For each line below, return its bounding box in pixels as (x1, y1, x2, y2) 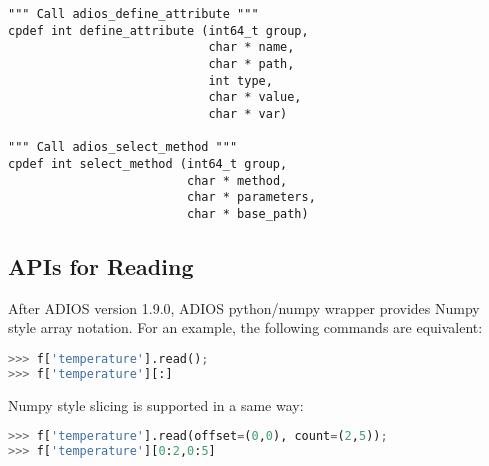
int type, (208, 73, 273, 88)
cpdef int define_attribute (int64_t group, (8, 23, 309, 38)
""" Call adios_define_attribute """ (8, 7, 259, 21)
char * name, (208, 40, 295, 55)
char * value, (208, 90, 302, 105)
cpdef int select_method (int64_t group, (8, 156, 288, 171)
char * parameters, (186, 190, 316, 205)
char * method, (186, 173, 288, 188)
